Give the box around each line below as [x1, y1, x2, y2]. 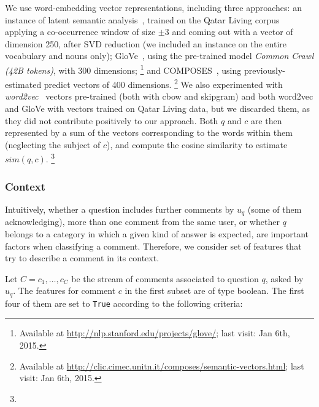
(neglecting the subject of [5, 138, 101, 151]
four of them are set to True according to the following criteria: [5, 296, 243, 309]
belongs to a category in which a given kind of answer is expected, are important [5, 227, 309, 240]
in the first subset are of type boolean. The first [125, 284, 304, 297]
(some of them [247, 202, 302, 215]
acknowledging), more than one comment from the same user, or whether [5, 215, 280, 228]
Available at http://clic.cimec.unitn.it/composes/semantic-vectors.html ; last [19, 359, 304, 372]
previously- [244, 63, 285, 76]
